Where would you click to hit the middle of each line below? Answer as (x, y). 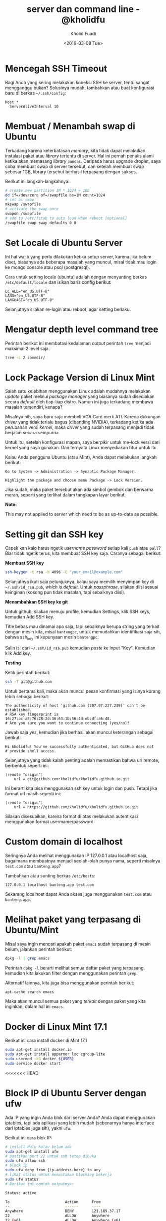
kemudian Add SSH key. (30, 617)
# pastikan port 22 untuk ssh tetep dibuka (51, 1156)
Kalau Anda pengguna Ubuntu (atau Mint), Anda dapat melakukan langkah (81, 457)
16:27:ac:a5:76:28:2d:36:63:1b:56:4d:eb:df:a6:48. (58, 719)
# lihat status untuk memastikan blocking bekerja (58, 1175)
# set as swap (20, 200)
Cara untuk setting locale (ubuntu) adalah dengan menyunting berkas (76, 277)
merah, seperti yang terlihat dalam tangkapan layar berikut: (66, 495)
